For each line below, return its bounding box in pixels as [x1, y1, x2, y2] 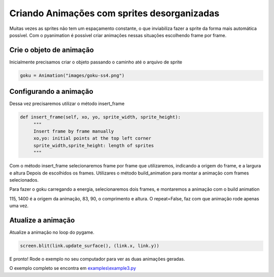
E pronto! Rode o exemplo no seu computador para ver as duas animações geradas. [9, 256, 185, 262]
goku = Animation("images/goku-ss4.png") [20, 73, 125, 78]
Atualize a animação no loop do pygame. [9, 229, 95, 235]
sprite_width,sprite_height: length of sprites [33, 143, 154, 148]
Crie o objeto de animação [9, 46, 94, 54]
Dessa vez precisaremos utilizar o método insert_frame [9, 100, 125, 107]
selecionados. [9, 177, 39, 183]
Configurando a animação [9, 87, 93, 96]
